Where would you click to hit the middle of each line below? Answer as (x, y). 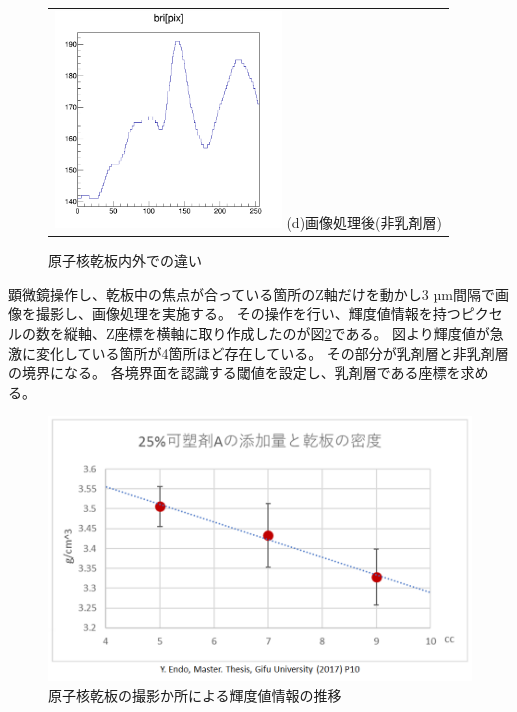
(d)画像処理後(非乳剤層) (364, 222)
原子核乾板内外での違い (125, 260)
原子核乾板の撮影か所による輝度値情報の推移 (195, 694)
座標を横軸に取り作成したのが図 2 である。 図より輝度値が (302, 332)
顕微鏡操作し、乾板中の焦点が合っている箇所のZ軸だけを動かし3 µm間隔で (251, 293)
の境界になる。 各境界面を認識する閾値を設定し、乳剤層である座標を (234, 372)
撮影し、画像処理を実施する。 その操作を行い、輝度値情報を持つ (248, 313)
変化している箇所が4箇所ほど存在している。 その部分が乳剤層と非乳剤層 (272, 352)
